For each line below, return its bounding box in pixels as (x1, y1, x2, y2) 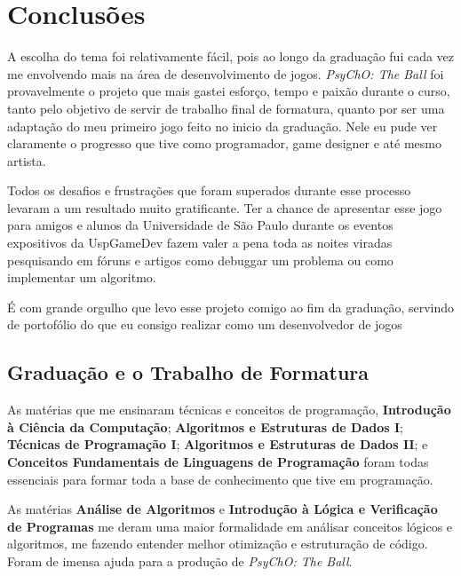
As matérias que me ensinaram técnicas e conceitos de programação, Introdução (7, 400, 451, 419)
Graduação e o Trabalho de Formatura (7, 359, 370, 386)
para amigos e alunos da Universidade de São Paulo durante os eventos (7, 216, 393, 234)
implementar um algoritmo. (7, 268, 156, 287)
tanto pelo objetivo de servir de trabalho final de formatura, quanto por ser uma (7, 99, 445, 117)
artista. (7, 151, 46, 170)
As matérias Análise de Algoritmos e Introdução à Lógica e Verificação (7, 500, 438, 518)
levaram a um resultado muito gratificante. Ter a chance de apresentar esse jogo (7, 198, 442, 217)
